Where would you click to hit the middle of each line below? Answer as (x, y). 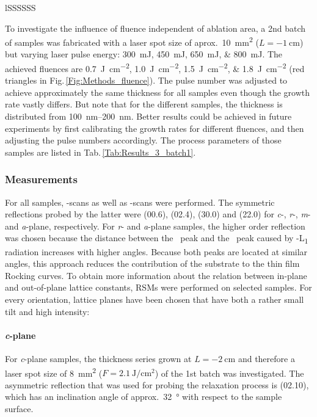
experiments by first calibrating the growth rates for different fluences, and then (155, 128)
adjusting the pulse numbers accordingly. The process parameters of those (143, 140)
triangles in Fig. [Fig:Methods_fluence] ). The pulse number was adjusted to (146, 80)
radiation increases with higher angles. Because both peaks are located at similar (156, 251)
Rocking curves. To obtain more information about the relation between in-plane (156, 275)
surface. (19, 408)
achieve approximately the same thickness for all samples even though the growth (158, 92)
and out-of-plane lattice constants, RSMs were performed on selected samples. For (158, 287)
